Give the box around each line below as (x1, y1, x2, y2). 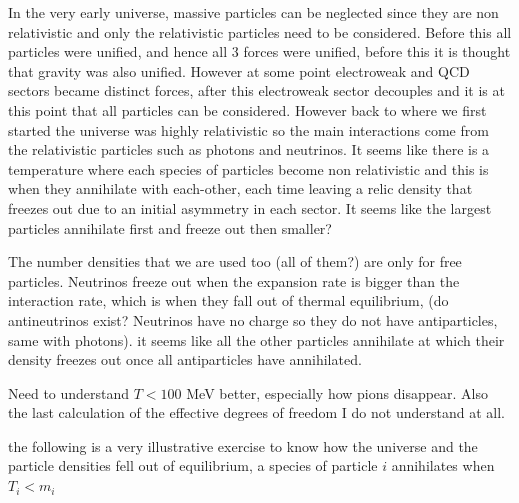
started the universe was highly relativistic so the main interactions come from (8, 119, 489, 140)
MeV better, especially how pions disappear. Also (186, 382, 489, 403)
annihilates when (391, 455, 495, 476)
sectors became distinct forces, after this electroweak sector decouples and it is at (8, 80, 505, 101)
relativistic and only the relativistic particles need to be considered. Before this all (8, 21, 512, 42)
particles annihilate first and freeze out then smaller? (8, 217, 332, 238)
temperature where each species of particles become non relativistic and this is (8, 158, 489, 179)
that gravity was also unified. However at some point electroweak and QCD (8, 60, 470, 81)
